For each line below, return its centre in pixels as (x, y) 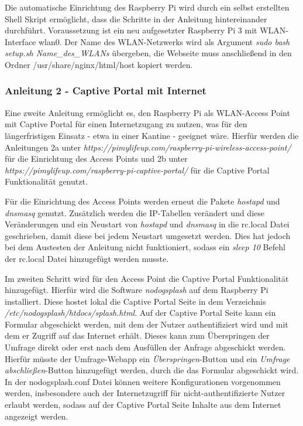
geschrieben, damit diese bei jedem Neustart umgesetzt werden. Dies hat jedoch (148, 235)
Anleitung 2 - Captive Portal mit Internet (106, 91)
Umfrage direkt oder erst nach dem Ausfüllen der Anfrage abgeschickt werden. (145, 347)
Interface (20, 41)
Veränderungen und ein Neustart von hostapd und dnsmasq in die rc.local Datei (147, 224)
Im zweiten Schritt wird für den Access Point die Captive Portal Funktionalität (147, 278)
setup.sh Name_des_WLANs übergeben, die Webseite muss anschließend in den (148, 53)
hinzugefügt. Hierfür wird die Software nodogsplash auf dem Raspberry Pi (137, 290)
